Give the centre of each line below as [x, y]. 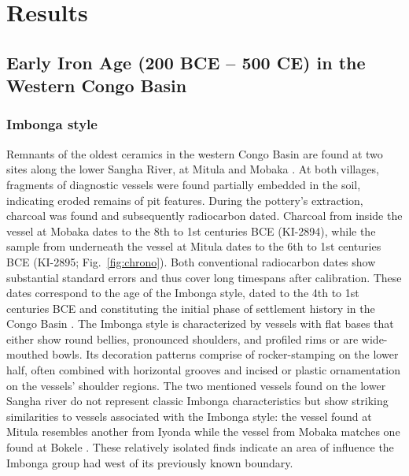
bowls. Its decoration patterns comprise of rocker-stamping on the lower [225, 354]
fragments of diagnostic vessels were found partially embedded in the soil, [184, 184]
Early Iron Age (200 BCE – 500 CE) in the [186, 62]
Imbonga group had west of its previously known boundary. [150, 462]
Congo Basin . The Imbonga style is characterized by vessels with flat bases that [200, 324]
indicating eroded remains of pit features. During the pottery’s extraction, [185, 200]
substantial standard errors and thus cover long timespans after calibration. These [204, 277]
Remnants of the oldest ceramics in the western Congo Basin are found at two [195, 153]
